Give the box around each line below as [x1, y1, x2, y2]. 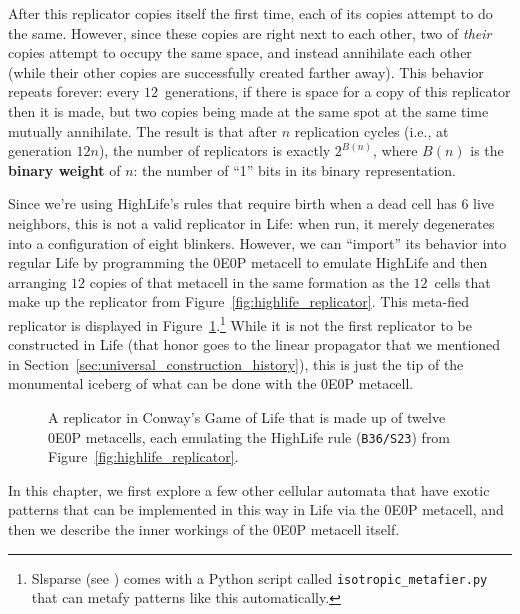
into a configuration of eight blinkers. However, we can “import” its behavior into [8, 232, 507, 253]
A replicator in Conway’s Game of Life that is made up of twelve [48, 406, 446, 427]
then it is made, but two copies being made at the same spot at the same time [8, 100, 489, 121]
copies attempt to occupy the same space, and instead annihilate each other [8, 42, 472, 63]
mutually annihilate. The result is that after [8, 120, 277, 141]
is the [470, 140, 504, 161]
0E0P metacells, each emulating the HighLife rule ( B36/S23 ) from [48, 426, 451, 447]
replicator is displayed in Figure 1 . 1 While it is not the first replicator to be [8, 311, 472, 335]
